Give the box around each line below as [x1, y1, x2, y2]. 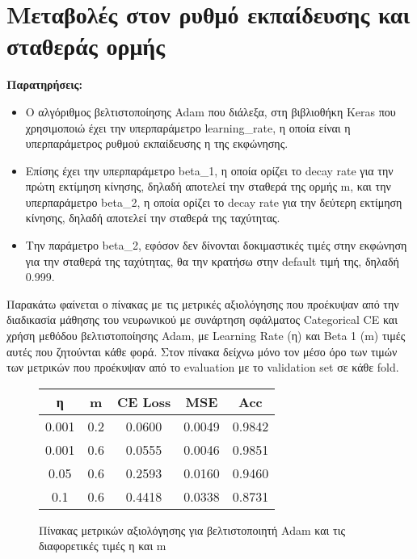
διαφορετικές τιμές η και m [39, 537, 166, 554]
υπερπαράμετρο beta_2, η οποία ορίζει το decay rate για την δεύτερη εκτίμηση [25, 193, 402, 210]
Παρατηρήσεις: [6, 76, 82, 93]
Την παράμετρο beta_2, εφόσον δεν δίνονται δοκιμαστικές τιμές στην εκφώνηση [25, 237, 407, 254]
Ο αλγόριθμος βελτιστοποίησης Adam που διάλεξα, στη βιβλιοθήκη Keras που [25, 103, 396, 120]
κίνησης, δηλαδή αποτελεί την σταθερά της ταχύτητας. [25, 209, 280, 226]
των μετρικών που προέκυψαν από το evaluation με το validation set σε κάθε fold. [6, 359, 399, 376]
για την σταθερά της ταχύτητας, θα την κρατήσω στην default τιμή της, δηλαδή [25, 252, 399, 269]
